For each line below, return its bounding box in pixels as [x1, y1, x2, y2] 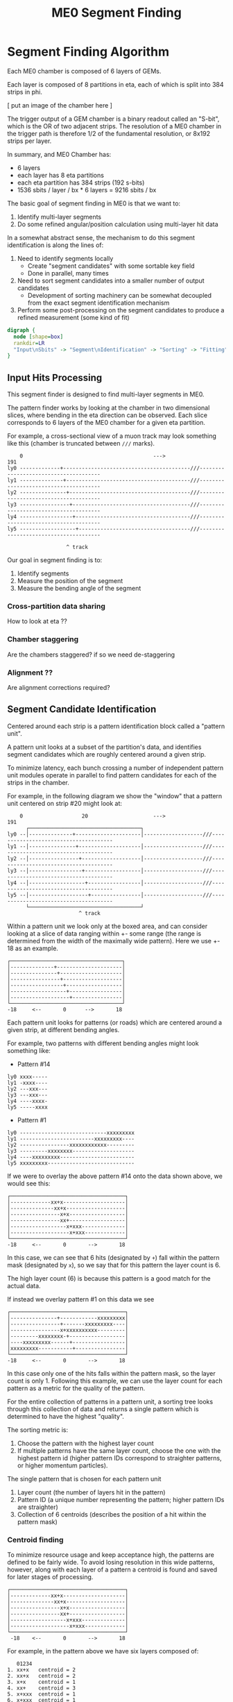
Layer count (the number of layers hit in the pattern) [17, 1488, 166, 1497]
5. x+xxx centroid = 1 [7, 1691, 76, 1698]
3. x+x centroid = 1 [7, 1678, 76, 1686]
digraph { [7, 326, 36, 334]
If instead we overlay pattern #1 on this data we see [7, 1295, 155, 1303]
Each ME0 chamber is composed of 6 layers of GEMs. [7, 67, 162, 75]
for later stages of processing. [7, 1573, 94, 1581]
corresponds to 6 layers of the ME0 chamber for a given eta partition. [7, 419, 206, 427]
